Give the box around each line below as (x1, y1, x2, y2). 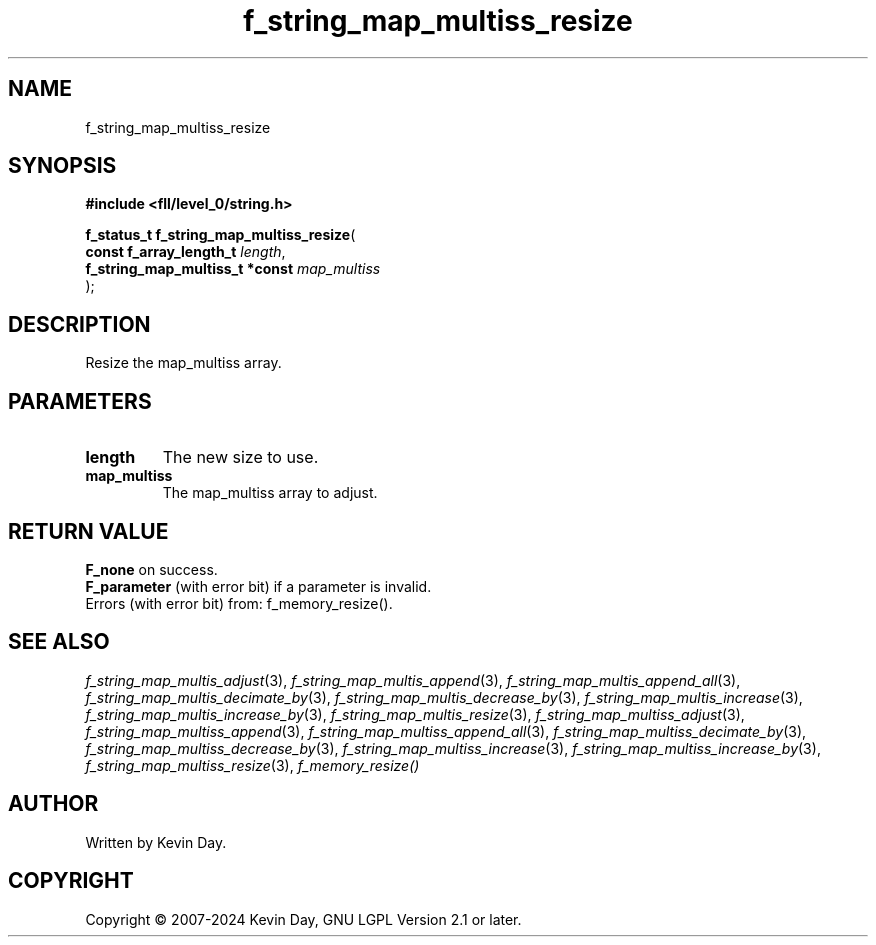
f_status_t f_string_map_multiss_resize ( (85, 226, 356, 244)
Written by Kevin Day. (85, 833, 227, 851)
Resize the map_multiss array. (85, 354, 282, 372)
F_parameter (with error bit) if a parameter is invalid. (85, 577, 432, 595)
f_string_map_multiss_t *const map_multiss (85, 260, 381, 278)
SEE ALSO (8, 629, 110, 655)
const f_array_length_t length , (85, 243, 286, 261)
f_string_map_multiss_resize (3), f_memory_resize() (85, 756, 420, 774)
